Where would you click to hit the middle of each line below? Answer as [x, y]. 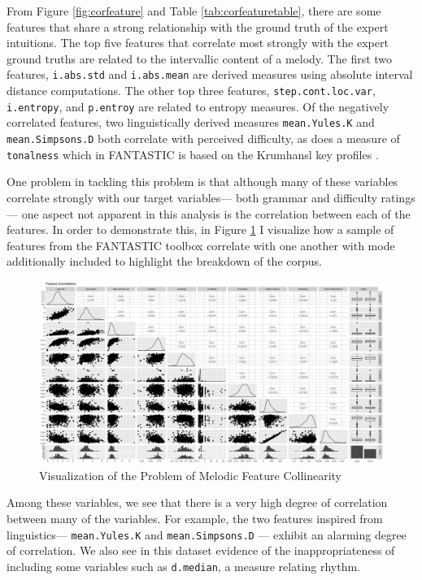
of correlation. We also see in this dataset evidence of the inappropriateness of [201, 550]
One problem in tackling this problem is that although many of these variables [202, 182]
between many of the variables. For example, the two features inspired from [195, 518]
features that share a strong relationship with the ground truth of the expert [198, 26]
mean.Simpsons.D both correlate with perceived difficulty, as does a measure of [203, 138]
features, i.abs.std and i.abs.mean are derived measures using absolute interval [210, 74]
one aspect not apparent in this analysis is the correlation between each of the [216, 213]
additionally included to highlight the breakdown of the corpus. [164, 261]
